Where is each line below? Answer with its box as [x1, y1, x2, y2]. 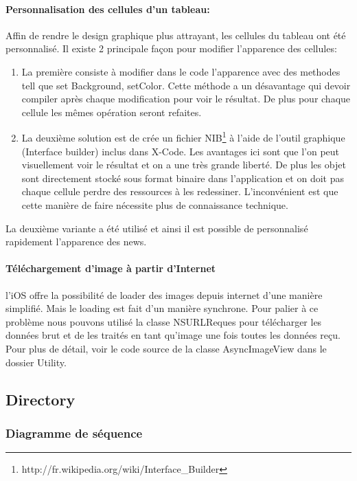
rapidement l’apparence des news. [5, 234, 147, 249]
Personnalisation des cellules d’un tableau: [5, 1, 210, 16]
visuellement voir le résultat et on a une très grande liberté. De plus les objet [21, 157, 346, 172]
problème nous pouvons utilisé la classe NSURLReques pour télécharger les [5, 314, 322, 328]
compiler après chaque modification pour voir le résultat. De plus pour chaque [21, 91, 351, 106]
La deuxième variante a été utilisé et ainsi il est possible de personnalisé [5, 221, 308, 235]
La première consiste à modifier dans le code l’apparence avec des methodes [21, 64, 341, 78]
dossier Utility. [5, 355, 67, 369]
